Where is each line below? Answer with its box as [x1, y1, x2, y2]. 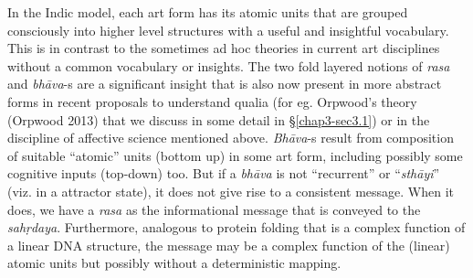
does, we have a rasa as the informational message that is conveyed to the [7, 199, 421, 219]
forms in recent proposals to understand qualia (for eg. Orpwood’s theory [7, 91, 417, 111]
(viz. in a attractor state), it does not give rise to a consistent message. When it [7, 181, 455, 200]
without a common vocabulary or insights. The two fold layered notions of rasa [7, 56, 450, 75]
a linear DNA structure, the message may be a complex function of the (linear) [7, 235, 450, 254]
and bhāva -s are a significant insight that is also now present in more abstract [7, 74, 442, 93]
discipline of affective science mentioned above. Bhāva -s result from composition [7, 128, 454, 147]
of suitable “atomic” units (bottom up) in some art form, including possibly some [7, 145, 463, 165]
